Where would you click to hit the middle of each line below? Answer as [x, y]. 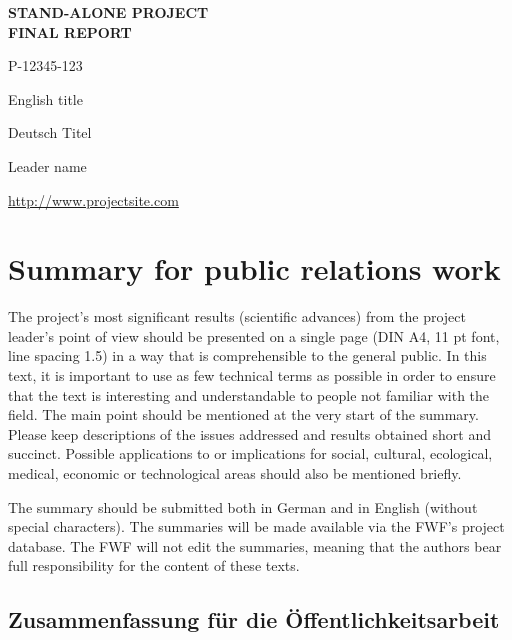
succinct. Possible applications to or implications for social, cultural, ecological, [250, 453]
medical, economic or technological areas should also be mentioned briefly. [235, 473]
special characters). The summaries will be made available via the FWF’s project [256, 526]
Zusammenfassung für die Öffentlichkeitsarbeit [254, 619]
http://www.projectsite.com [93, 199]
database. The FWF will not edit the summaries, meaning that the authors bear [255, 545]
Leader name [47, 165]
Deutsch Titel [50, 132]
